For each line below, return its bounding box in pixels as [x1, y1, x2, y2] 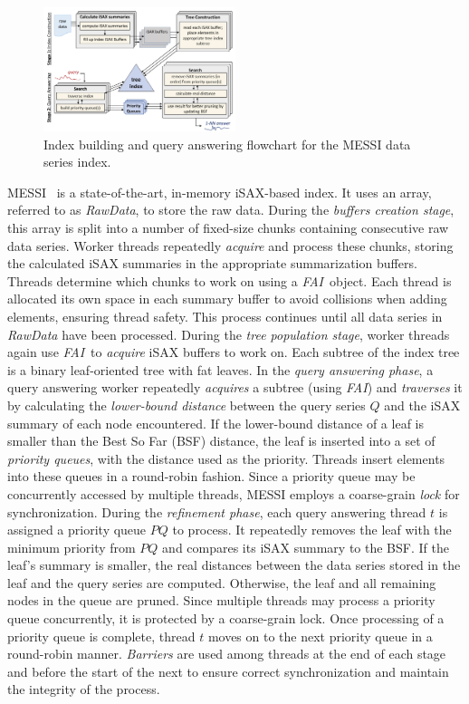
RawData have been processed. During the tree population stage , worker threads [7, 324, 450, 343]
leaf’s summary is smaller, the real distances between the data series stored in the [7, 555, 461, 574]
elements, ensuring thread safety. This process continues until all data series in [7, 306, 443, 325]
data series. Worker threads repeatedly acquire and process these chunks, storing [7, 236, 454, 255]
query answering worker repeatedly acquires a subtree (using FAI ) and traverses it [7, 378, 463, 397]
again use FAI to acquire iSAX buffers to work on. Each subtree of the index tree [7, 342, 460, 362]
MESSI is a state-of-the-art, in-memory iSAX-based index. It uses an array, [7, 182, 432, 201]
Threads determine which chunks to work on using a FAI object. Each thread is [7, 271, 452, 290]
